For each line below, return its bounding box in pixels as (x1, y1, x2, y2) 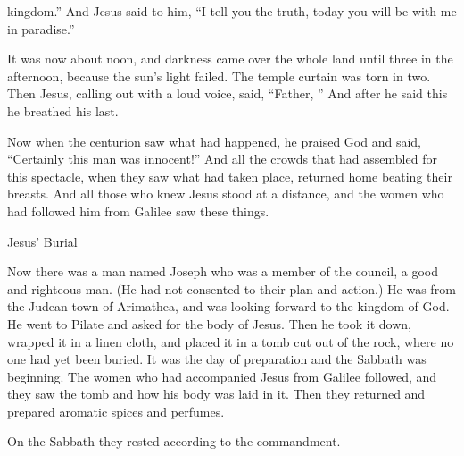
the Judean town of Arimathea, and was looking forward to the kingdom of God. (7, 297, 450, 316)
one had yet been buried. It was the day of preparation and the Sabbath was (7, 350, 427, 368)
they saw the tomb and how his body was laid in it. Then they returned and (7, 384, 426, 403)
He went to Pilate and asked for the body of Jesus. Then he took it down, (7, 314, 411, 333)
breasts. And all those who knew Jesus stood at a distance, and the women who (7, 184, 444, 203)
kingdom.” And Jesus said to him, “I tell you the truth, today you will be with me (7, 2, 457, 20)
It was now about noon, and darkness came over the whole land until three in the (7, 49, 453, 68)
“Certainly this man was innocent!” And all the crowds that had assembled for (7, 149, 437, 168)
